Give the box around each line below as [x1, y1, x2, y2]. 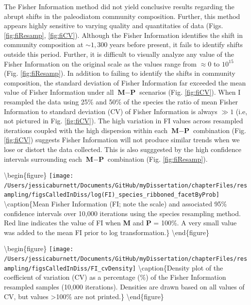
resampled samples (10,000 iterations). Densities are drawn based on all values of [4, 282, 245, 291]
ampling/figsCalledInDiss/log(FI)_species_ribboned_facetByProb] [4, 191, 219, 199]
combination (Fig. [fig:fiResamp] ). [107, 153, 208, 164]
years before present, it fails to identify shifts [109, 39, 243, 50]
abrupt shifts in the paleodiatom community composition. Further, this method [4, 11, 240, 21]
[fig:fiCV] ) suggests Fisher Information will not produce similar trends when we [4, 135, 240, 145]
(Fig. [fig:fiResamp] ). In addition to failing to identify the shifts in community [4, 68, 235, 78]
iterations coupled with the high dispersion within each [4, 125, 168, 135]
